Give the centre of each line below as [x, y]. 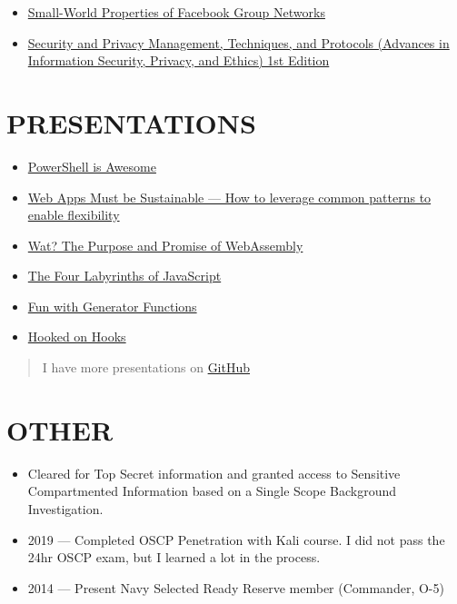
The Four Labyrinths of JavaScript [124, 276]
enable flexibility [74, 215]
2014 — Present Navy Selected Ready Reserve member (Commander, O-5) [236, 587]
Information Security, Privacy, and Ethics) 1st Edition [179, 60]
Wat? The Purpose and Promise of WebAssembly [165, 245]
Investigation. [65, 508]
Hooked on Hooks [77, 337]
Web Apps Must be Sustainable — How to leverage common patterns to [229, 197]
